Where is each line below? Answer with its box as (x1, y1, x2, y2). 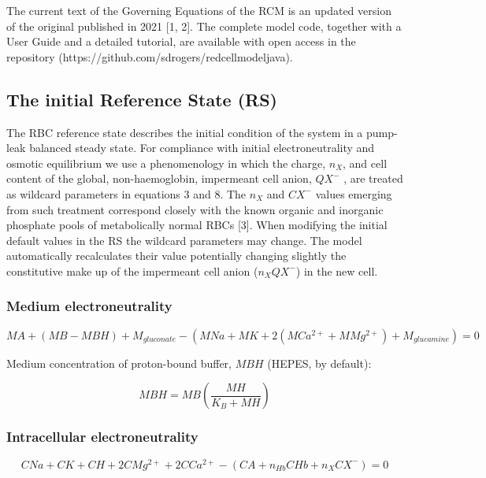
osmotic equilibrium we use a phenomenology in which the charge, (6, 154, 326, 171)
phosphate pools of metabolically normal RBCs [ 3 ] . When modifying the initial (6, 217, 388, 233)
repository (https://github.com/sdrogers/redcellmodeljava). (6, 48, 293, 65)
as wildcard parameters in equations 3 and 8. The (6, 185, 247, 202)
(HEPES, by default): (267, 354, 372, 371)
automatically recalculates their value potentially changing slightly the (6, 247, 347, 264)
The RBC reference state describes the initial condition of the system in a (6, 124, 363, 140)
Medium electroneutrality (6, 296, 173, 316)
